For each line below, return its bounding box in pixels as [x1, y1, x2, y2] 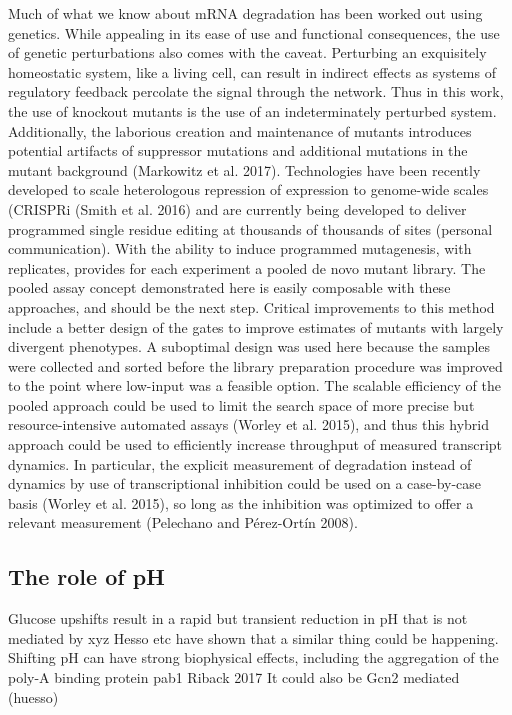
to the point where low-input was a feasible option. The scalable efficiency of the [8, 375, 501, 396]
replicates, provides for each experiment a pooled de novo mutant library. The [8, 257, 486, 278]
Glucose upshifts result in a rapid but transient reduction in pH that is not [8, 608, 468, 629]
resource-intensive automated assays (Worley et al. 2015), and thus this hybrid [8, 414, 489, 435]
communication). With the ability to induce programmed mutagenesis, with [8, 238, 472, 259]
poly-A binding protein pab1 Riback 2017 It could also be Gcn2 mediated [8, 667, 460, 688]
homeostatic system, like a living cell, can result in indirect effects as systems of [8, 61, 496, 82]
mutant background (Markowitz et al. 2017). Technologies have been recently [8, 159, 481, 180]
